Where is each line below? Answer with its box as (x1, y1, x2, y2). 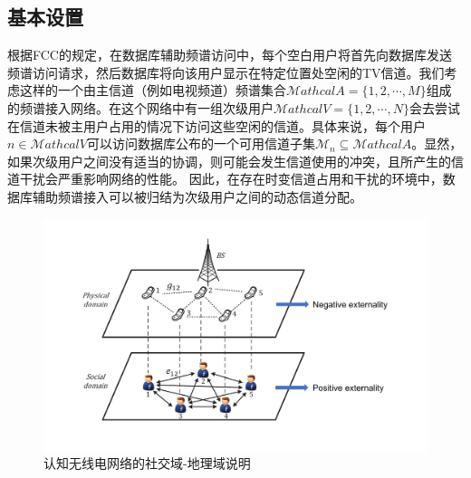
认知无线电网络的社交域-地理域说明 (43, 454, 251, 473)
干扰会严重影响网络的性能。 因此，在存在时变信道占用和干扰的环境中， (19, 169, 443, 188)
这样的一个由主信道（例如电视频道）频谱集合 (19, 81, 286, 100)
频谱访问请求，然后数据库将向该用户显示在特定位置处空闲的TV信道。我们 (7, 62, 445, 81)
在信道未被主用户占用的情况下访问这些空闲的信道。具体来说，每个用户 (7, 116, 426, 135)
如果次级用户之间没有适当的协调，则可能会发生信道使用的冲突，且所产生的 (7, 151, 451, 170)
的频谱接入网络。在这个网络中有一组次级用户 (7, 98, 274, 117)
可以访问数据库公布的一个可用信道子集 (86, 134, 315, 153)
